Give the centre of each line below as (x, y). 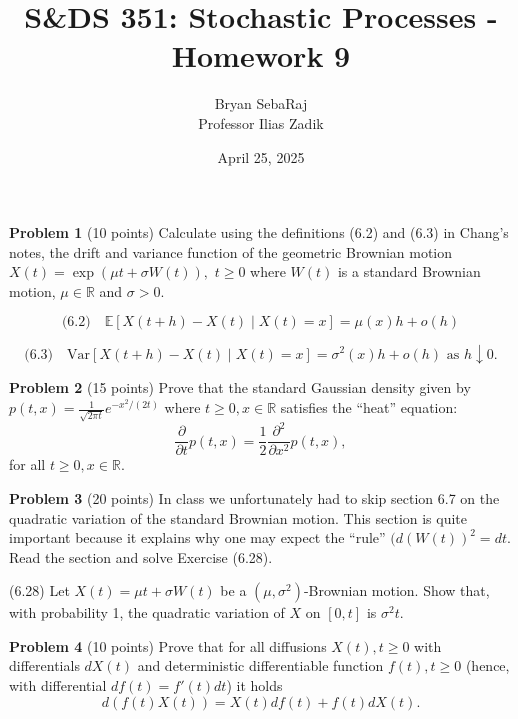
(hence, (487, 665)
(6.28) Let (39, 590)
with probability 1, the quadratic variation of (147, 612)
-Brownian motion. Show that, (396, 590)
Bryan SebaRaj (261, 103)
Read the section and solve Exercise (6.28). (141, 556)
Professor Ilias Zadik (261, 122)
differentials (44, 665)
